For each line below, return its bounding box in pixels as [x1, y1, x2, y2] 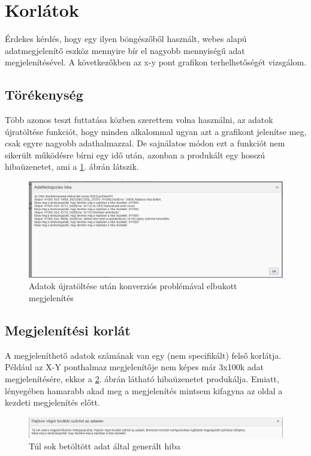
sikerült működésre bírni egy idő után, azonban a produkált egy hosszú [5, 148, 265, 161]
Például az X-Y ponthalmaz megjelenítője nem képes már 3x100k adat [5, 361, 264, 373]
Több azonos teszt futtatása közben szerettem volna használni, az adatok [5, 113, 273, 126]
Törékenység [5, 85, 83, 104]
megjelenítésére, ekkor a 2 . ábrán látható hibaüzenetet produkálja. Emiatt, [5, 372, 279, 385]
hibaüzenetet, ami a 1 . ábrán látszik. [5, 160, 139, 173]
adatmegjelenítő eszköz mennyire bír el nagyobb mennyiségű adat [5, 44, 245, 56]
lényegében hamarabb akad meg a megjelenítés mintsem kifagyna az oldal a [5, 384, 283, 397]
